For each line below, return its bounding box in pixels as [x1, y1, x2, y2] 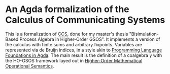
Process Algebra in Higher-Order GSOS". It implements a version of [19, 36, 161, 42]
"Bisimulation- [129, 31, 159, 37]
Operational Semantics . [5, 63, 54, 69]
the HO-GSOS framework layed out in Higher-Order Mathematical [5, 57, 143, 63]
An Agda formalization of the [5, 4, 129, 15]
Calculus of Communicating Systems [5, 14, 165, 26]
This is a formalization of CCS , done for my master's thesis [5, 31, 128, 37]
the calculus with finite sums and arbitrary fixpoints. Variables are [5, 41, 142, 47]
